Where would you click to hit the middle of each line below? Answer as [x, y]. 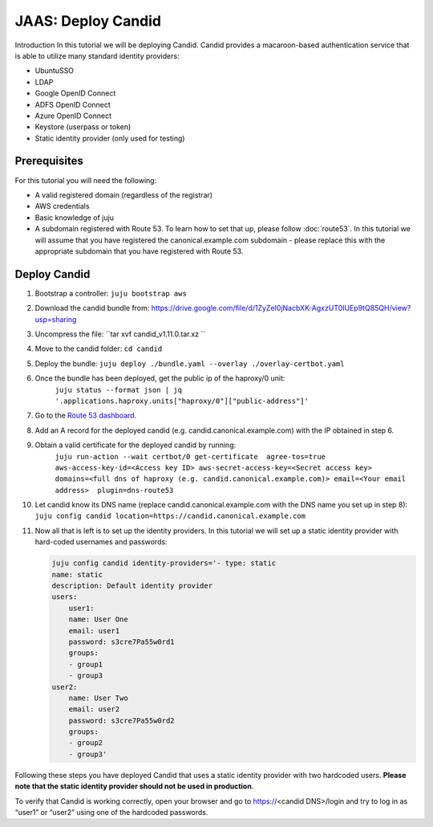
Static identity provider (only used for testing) [110, 138]
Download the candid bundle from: [92, 308]
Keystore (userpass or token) [83, 127]
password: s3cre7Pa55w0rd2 [122, 720]
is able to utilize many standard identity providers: [97, 55]
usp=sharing [56, 319]
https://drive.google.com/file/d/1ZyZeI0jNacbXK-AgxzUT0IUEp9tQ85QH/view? [281, 308]
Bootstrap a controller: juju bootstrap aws [111, 293]
